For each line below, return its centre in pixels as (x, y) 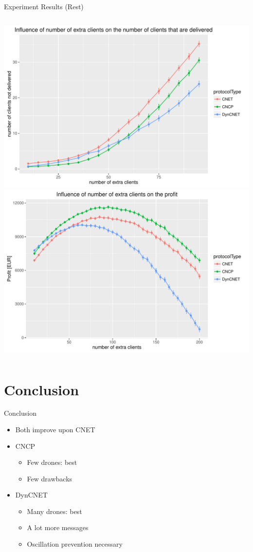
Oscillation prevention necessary (75, 544)
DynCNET (31, 495)
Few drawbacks (50, 478)
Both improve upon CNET (55, 429)
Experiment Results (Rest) (44, 6)
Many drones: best (54, 511)
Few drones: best (52, 462)
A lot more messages (58, 527)
